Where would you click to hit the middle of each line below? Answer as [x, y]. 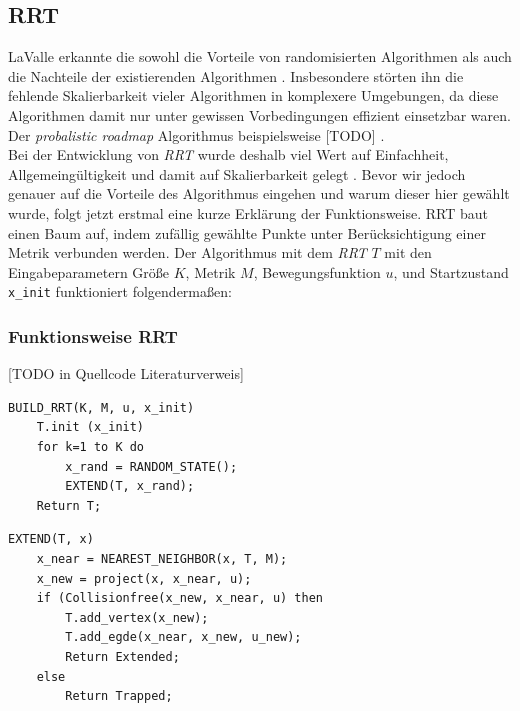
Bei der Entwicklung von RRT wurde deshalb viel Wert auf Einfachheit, [228, 154]
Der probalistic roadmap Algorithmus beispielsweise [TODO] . [196, 134]
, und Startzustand [451, 271]
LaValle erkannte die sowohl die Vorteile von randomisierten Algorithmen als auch [260, 56]
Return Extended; [122, 656]
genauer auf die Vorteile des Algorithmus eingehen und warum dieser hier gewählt [259, 193]
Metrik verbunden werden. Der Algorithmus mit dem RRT [187, 252]
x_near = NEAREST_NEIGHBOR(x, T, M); [162, 558]
